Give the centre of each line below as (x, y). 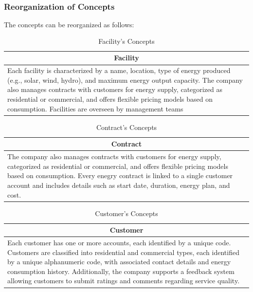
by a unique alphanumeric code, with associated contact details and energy (119, 262)
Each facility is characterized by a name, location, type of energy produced (119, 70)
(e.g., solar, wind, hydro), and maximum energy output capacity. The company (125, 80)
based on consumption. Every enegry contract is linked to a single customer (120, 175)
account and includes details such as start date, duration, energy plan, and (119, 185)
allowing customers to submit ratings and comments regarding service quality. (124, 281)
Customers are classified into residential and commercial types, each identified (123, 252)
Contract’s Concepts (126, 127)
